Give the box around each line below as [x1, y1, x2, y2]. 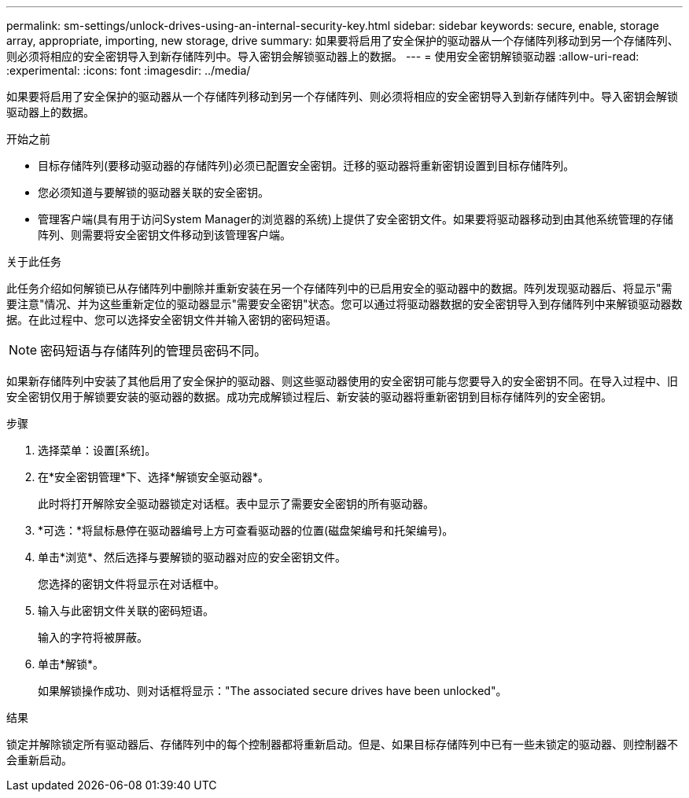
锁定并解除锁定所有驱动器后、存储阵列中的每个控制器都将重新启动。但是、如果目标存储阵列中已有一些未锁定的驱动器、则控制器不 [6, 737, 678, 751]
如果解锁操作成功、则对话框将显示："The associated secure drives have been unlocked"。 [38, 684, 507, 697]
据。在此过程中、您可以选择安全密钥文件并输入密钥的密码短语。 [6, 313, 337, 326]
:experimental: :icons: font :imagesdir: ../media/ [6, 64, 251, 77]
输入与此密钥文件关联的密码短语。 [38, 604, 214, 617]
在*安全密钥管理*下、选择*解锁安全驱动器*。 [38, 470, 270, 484]
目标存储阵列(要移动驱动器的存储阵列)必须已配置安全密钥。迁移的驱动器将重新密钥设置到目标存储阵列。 [38, 159, 575, 172]
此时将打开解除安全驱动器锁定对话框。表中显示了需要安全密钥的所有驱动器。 [38, 497, 434, 510]
